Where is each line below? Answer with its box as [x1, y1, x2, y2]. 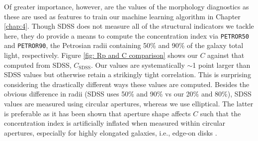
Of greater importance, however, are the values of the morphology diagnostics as [4, 1, 249, 11]
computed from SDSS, [4, 59, 72, 70]
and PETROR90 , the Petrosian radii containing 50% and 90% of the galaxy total [4, 40, 244, 50]
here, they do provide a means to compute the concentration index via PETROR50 [4, 30, 250, 41]
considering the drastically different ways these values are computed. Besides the [4, 79, 250, 89]
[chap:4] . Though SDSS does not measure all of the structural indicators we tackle [4, 21, 254, 31]
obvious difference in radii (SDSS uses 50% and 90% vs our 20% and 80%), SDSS [4, 89, 252, 99]
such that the [200, 108, 241, 118]
